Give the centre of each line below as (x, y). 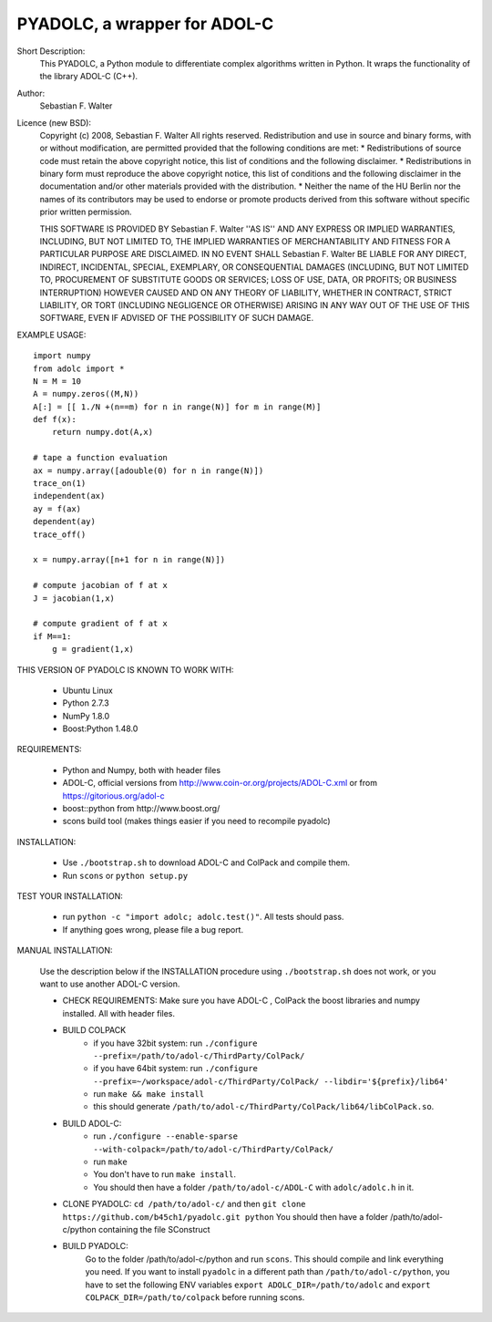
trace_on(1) (60, 484)
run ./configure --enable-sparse (166, 1136)
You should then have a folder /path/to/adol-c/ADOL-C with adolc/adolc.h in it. (254, 1187)
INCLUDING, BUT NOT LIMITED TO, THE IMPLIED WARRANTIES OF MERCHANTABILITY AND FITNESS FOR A (245, 242)
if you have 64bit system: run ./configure (176, 1069)
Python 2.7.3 (86, 703)
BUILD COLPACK (94, 1030)
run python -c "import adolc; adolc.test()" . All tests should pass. (203, 917)
